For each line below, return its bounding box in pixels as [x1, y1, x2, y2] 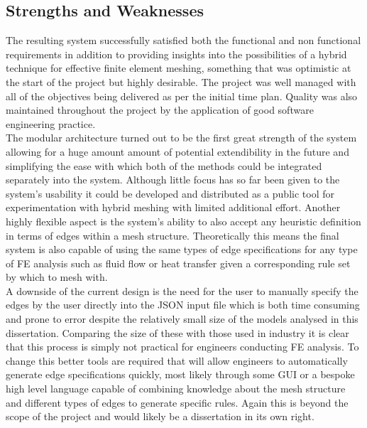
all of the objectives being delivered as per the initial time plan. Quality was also [6, 88, 358, 103]
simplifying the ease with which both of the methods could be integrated [6, 158, 322, 173]
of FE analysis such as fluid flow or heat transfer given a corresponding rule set [6, 255, 351, 270]
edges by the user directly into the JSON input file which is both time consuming [6, 297, 360, 312]
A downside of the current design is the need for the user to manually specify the [6, 283, 358, 298]
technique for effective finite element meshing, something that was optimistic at [6, 60, 351, 75]
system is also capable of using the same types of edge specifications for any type [6, 242, 358, 257]
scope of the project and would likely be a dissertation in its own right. [6, 409, 314, 424]
